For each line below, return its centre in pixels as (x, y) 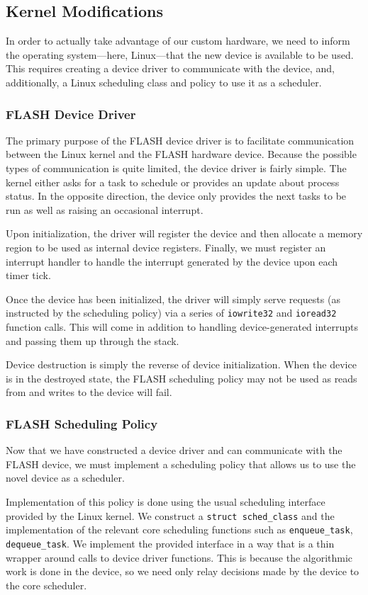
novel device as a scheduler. (65, 478)
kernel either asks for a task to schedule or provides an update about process (173, 182)
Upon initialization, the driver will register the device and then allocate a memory (184, 233)
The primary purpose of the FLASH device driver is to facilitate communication (180, 140)
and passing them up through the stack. (93, 340)
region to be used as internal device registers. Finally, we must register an (166, 247)
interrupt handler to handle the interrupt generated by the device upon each (172, 261)
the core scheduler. (46, 585)
